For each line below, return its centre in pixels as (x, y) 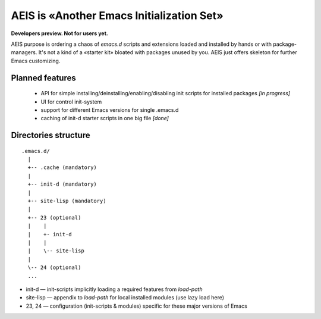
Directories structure (51, 135)
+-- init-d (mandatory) (62, 184)
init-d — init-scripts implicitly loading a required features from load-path (114, 289)
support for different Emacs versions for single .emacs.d (110, 110)
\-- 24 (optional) (54, 268)
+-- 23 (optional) (54, 218)
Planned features (44, 78)
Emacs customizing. (36, 61)
